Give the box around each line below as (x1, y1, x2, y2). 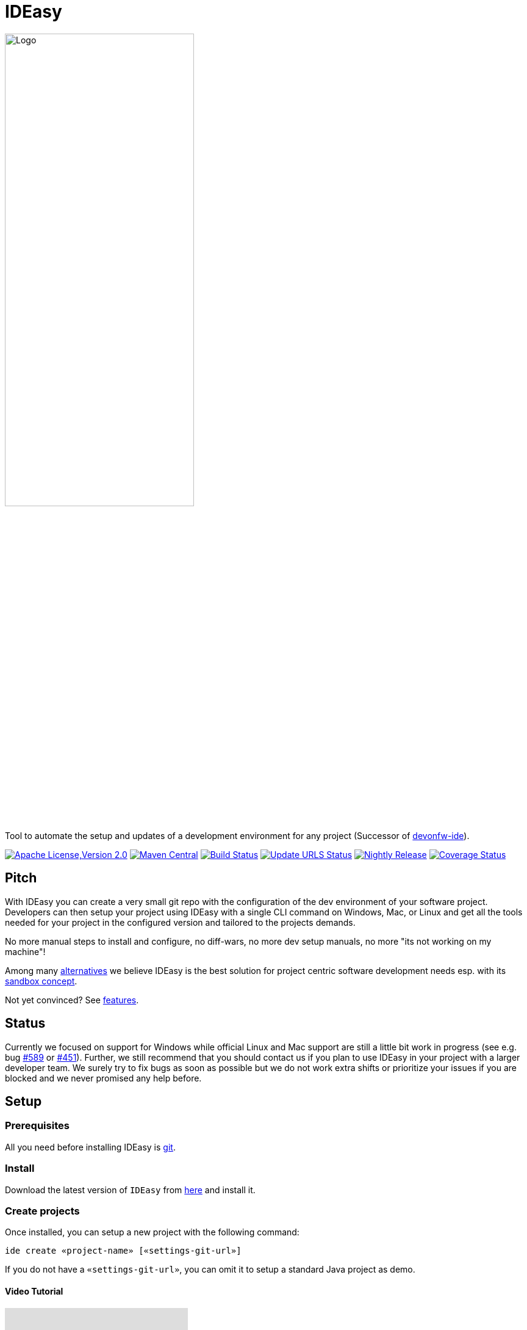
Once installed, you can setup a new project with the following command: (5, 1227, 299, 1238)
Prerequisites (5, 1119, 70, 1132)
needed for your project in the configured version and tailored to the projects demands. (5, 917, 356, 928)
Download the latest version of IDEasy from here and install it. (5, 1184, 256, 1195)
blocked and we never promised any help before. (5, 1072, 202, 1083)
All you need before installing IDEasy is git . (5, 1141, 176, 1152)
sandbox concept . (5, 975, 77, 986)
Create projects (5, 1204, 80, 1217)
